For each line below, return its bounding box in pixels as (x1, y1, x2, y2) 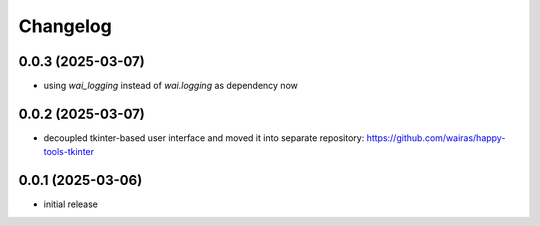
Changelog (18, 15, 112, 37)
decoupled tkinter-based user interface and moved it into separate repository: (43, 131, 365, 144)
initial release (43, 198, 99, 210)
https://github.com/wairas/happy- (366, 131, 506, 144)
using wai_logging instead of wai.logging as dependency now (43, 80, 299, 92)
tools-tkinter (43, 146, 95, 158)
